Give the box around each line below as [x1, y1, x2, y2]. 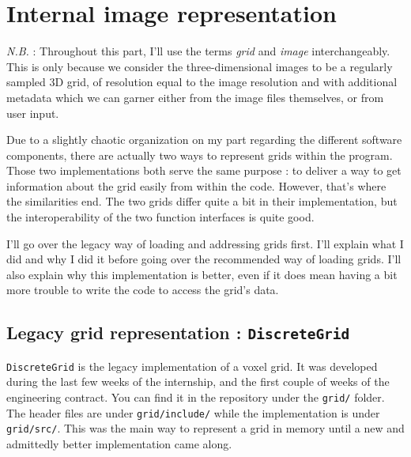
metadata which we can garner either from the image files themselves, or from [6, 89, 384, 105]
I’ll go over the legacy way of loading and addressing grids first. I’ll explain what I [6, 235, 404, 251]
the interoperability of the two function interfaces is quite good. [6, 209, 315, 225]
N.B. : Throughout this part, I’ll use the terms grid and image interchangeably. [6, 43, 390, 59]
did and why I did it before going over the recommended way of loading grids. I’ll [6, 251, 402, 267]
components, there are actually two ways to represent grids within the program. [6, 146, 393, 163]
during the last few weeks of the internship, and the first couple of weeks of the [6, 373, 390, 390]
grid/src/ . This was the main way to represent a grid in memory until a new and [6, 420, 405, 436]
